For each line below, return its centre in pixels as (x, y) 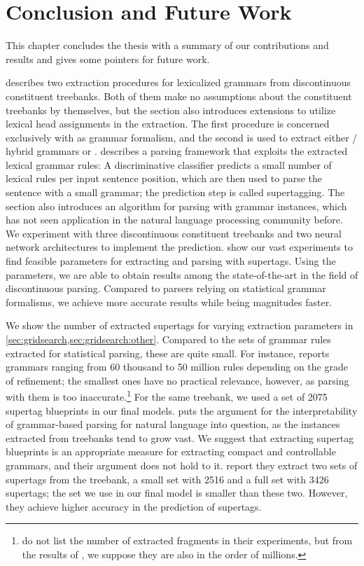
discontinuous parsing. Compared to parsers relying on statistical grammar (166, 288)
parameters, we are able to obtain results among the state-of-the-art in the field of (182, 274)
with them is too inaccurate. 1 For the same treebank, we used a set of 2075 (167, 396)
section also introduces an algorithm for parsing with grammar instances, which (176, 206)
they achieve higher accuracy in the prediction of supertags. (134, 506)
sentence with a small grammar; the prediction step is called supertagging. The (175, 192)
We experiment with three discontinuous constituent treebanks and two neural (174, 233)
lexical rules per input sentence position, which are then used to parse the (164, 178)
